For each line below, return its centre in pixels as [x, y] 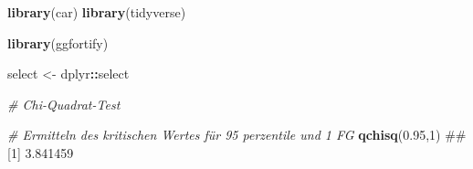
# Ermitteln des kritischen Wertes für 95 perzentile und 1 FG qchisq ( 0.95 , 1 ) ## [237, 135]
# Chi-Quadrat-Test [64, 104]
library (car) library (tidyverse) [97, 12]
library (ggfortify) [58, 42]
